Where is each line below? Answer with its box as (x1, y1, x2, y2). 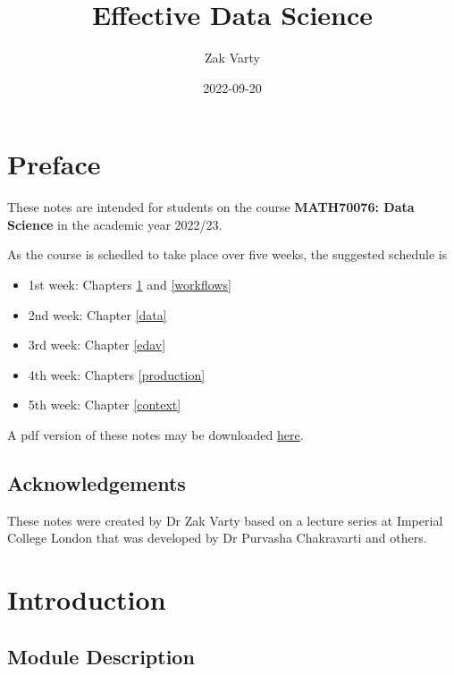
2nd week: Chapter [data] (28, 305, 167, 324)
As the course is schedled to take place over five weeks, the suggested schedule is (7, 245, 448, 264)
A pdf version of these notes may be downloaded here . (7, 426, 304, 443)
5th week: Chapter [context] (28, 395, 181, 414)
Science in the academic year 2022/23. (7, 215, 223, 233)
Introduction (7, 581, 166, 618)
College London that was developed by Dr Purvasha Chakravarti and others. (7, 528, 427, 547)
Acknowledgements (7, 468, 186, 496)
